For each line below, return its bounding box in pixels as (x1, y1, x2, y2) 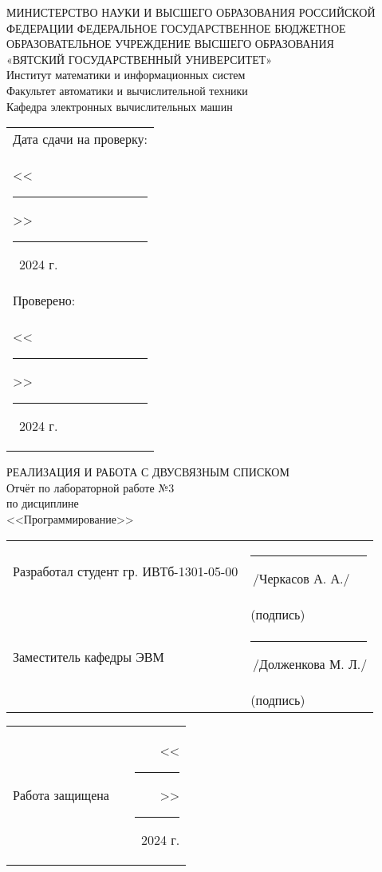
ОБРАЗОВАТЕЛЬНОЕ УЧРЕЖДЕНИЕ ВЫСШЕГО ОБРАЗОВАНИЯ (6, 35, 334, 52)
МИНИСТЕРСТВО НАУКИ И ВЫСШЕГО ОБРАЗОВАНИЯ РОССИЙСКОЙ (6, 4, 376, 20)
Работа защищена (13, 785, 109, 804)
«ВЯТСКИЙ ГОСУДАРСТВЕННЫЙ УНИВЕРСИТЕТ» (6, 50, 273, 67)
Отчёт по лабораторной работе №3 (6, 479, 175, 496)
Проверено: (13, 291, 76, 310)
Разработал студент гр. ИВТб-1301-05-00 (13, 562, 238, 581)
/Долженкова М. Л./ (253, 654, 368, 673)
